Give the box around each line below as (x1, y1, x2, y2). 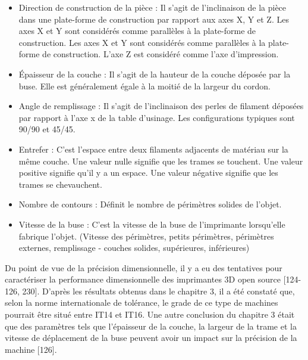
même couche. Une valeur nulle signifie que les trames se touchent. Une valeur (18, 154, 303, 167)
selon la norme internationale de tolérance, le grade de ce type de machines (5, 296, 278, 309)
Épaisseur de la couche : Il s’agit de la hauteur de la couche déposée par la (18, 67, 291, 80)
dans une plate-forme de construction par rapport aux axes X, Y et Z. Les (18, 13, 289, 25)
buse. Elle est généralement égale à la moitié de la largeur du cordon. (18, 79, 271, 92)
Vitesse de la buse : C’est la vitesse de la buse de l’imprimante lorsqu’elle (18, 218, 285, 230)
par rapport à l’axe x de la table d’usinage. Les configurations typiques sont (18, 111, 295, 123)
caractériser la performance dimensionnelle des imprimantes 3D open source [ (5, 273, 286, 285)
